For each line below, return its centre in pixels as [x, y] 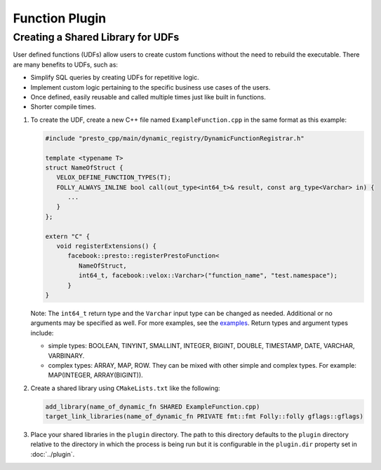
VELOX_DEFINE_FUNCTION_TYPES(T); [114, 178]
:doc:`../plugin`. [53, 454]
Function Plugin [60, 18]
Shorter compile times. [63, 107]
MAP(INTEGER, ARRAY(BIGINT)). [95, 375]
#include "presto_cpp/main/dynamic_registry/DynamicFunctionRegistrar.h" [175, 138]
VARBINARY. [66, 355]
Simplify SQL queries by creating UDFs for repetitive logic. [115, 78]
